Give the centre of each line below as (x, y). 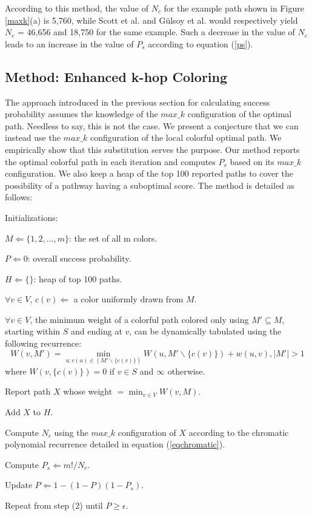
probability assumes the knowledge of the (81, 114)
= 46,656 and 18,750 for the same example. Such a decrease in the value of (156, 32)
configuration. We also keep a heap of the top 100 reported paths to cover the (149, 173)
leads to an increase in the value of (69, 43)
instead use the (33, 137)
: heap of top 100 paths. (78, 278)
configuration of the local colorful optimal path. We (186, 137)
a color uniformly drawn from (128, 299)
